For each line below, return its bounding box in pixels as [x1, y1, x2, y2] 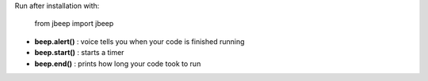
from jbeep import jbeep [34, 19, 114, 28]
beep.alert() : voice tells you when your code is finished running [34, 36, 245, 46]
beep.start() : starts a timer [34, 48, 124, 57]
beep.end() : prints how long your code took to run [34, 59, 201, 68]
